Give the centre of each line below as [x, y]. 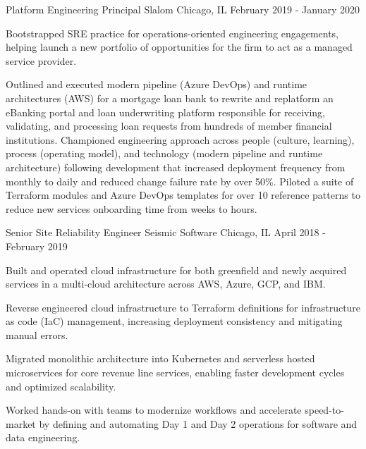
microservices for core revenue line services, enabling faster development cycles [175, 373]
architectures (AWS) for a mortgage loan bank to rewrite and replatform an [170, 98]
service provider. [41, 60]
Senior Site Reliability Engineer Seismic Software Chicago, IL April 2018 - [166, 232]
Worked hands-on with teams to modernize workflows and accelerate [154, 410]
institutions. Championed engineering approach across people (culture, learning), [180, 139]
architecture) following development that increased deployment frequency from [176, 167]
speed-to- [324, 410]
